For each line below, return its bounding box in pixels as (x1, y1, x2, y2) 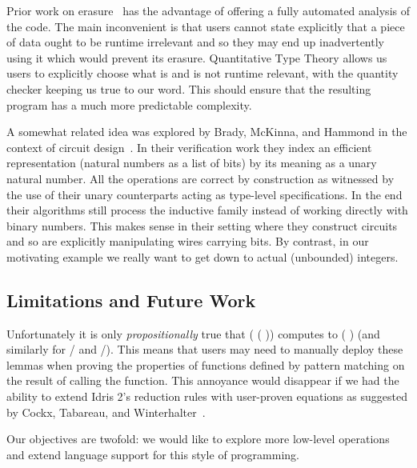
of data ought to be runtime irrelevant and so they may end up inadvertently (6, 34, 384, 50)
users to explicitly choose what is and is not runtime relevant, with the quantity (6, 65, 399, 82)
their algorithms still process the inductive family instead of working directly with (6, 202, 408, 218)
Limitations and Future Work (6, 287, 256, 312)
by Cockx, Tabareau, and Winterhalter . (6, 403, 206, 420)
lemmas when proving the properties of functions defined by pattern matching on (6, 356, 405, 373)
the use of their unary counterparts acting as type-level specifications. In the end (6, 186, 403, 202)
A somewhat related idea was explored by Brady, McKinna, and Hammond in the (6, 123, 407, 140)
